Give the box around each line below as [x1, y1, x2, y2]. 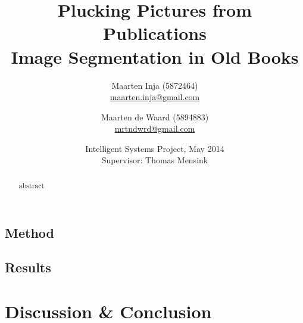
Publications [103, 21, 207, 45]
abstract [18, 180, 45, 190]
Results [5, 258, 51, 277]
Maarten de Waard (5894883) [101, 110, 209, 123]
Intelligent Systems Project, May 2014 [85, 142, 224, 154]
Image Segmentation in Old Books [11, 44, 299, 69]
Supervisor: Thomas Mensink [101, 154, 208, 166]
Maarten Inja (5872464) [111, 79, 198, 91]
